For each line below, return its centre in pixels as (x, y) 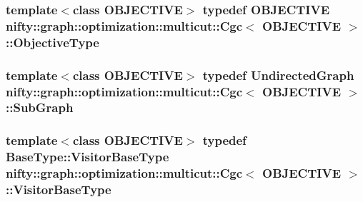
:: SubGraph (40, 107)
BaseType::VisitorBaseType (88, 157)
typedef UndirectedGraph (278, 75)
